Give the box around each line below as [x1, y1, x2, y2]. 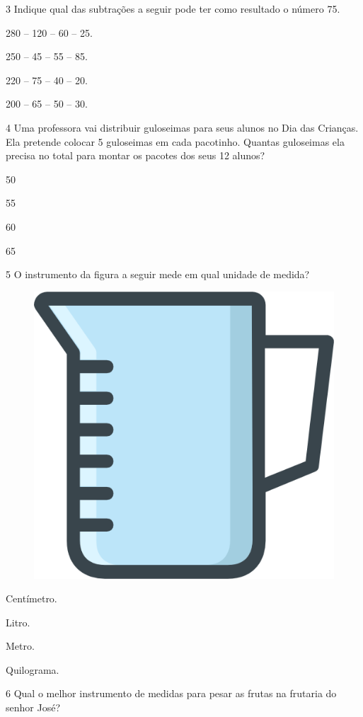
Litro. [6, 614, 30, 629]
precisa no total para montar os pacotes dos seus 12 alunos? [6, 148, 265, 163]
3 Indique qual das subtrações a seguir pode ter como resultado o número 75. [6, 1, 340, 16]
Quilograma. [6, 662, 59, 677]
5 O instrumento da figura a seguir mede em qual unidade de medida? [6, 267, 310, 282]
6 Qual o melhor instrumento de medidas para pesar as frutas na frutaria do [6, 686, 337, 701]
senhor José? [6, 700, 60, 715]
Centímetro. [6, 591, 57, 606]
